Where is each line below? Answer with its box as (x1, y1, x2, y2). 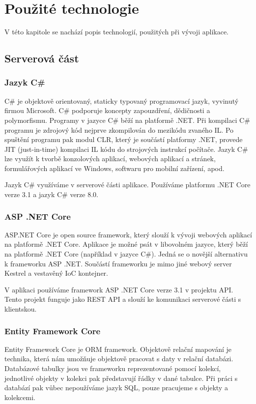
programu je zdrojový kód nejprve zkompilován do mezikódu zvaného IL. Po (4, 124, 234, 135)
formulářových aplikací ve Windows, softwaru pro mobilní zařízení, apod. (4, 163, 225, 173)
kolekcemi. (4, 392, 35, 402)
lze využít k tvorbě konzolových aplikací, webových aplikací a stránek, (4, 153, 216, 164)
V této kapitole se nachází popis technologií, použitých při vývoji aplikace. (4, 27, 228, 37)
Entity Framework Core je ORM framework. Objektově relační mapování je (4, 344, 232, 354)
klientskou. (4, 304, 37, 314)
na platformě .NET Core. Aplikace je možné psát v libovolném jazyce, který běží (4, 239, 248, 249)
